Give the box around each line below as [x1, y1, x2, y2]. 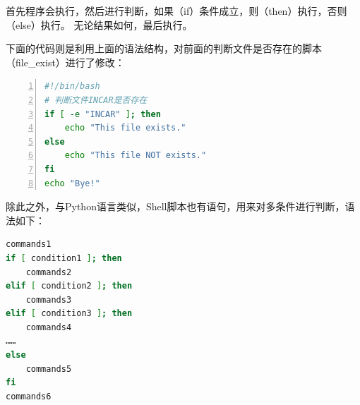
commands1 [6, 239, 52, 250]
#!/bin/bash [44, 81, 100, 92]
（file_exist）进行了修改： [6, 54, 125, 69]
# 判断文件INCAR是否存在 [44, 95, 148, 105]
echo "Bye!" [44, 178, 100, 188]
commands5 [25, 363, 72, 374]
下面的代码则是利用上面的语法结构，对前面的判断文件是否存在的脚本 [6, 41, 322, 56]
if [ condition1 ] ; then [6, 253, 122, 263]
